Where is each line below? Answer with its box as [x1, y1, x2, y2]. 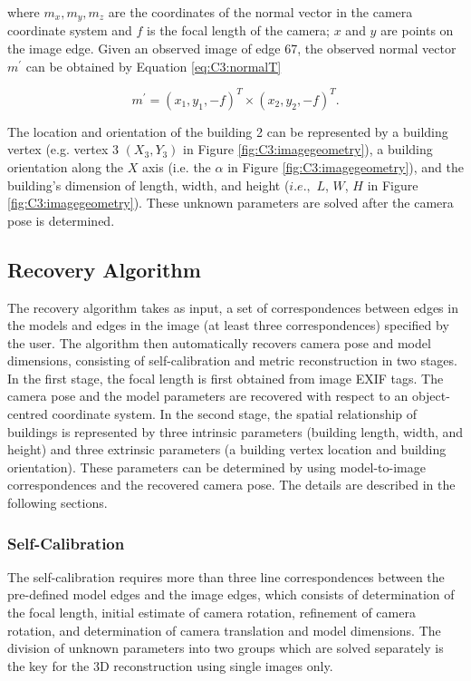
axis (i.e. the [141, 157, 211, 176]
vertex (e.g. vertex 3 [7, 140, 119, 159]
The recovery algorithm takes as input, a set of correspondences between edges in [7, 297, 458, 316]
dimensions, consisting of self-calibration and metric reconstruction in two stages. [7, 351, 457, 370]
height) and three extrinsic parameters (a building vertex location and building [7, 440, 447, 459]
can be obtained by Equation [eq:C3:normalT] [25, 56, 282, 75]
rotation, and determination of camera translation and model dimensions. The [7, 620, 441, 639]
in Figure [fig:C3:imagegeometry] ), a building [183, 140, 433, 159]
